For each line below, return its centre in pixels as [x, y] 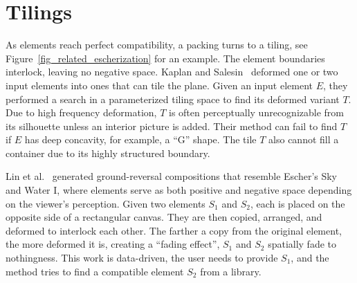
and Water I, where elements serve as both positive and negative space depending [179, 190]
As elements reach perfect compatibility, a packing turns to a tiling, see [157, 45]
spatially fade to [302, 244]
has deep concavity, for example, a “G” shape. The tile [140, 139]
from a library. [231, 271]
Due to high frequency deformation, [81, 112]
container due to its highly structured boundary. [108, 153]
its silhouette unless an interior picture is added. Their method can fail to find [172, 126]
